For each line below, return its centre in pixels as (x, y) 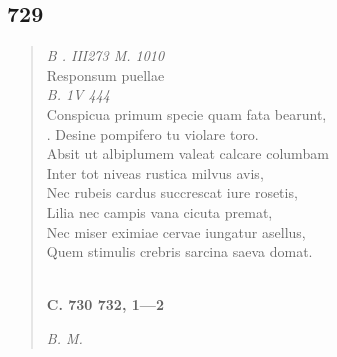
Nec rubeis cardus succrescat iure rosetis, (172, 192)
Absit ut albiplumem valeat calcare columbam (187, 153)
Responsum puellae (105, 74)
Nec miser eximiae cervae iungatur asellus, (176, 231)
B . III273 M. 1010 (105, 55)
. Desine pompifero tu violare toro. (152, 133)
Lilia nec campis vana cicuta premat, (159, 211)
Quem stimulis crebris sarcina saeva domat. (179, 251)
